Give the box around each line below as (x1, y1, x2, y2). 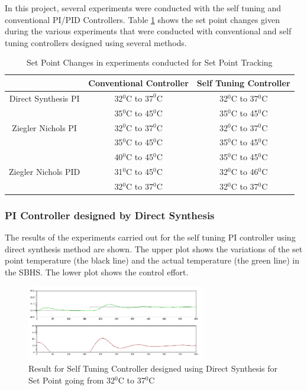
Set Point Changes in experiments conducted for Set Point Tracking (26, 56, 273, 69)
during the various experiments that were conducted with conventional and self (5, 25, 292, 37)
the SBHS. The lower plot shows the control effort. (5, 265, 189, 278)
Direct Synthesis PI (9, 92, 80, 104)
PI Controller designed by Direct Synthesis (5, 207, 215, 222)
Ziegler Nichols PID (9, 165, 80, 178)
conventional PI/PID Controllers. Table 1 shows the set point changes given (5, 13, 280, 25)
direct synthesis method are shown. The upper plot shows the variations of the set (5, 242, 303, 255)
